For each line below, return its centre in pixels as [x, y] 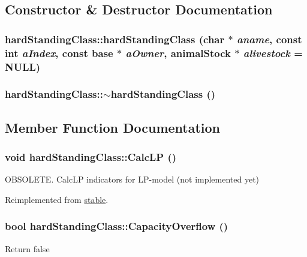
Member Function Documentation [113, 127]
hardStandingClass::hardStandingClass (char [115, 39]
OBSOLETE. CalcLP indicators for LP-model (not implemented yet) [132, 179]
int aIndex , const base [59, 53]
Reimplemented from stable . [57, 199]
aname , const [269, 39]
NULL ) [23, 66]
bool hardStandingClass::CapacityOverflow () [117, 226]
